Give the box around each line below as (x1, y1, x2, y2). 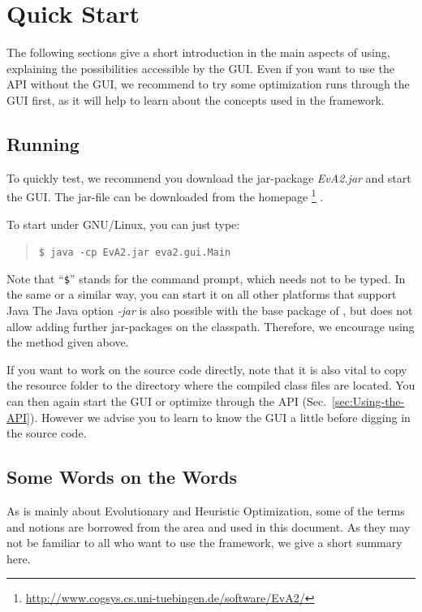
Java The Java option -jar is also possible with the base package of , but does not (6, 302, 413, 319)
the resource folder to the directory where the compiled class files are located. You (6, 377, 416, 394)
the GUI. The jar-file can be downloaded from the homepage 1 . (6, 186, 324, 205)
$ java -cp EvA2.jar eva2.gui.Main (38, 247, 231, 259)
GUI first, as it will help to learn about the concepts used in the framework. (6, 91, 385, 108)
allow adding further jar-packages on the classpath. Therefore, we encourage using (6, 317, 415, 334)
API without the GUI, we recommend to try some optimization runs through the (6, 75, 410, 93)
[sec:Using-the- (332, 393, 405, 410)
